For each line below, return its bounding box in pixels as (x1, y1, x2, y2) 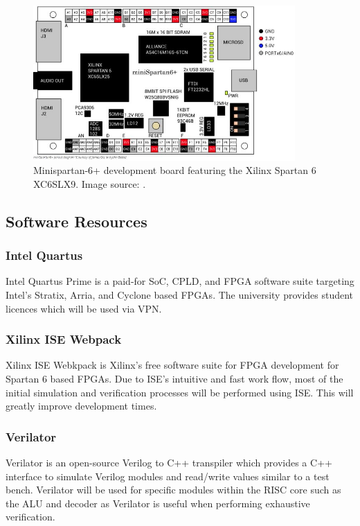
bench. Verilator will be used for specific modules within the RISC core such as (6, 482, 341, 497)
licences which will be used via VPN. (6, 301, 162, 315)
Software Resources (6, 210, 147, 231)
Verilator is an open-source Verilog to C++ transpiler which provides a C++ (6, 455, 332, 469)
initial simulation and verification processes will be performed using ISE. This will (6, 385, 354, 399)
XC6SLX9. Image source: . (33, 176, 146, 191)
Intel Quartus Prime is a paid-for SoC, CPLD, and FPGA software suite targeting (6, 274, 354, 288)
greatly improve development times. (6, 398, 157, 413)
